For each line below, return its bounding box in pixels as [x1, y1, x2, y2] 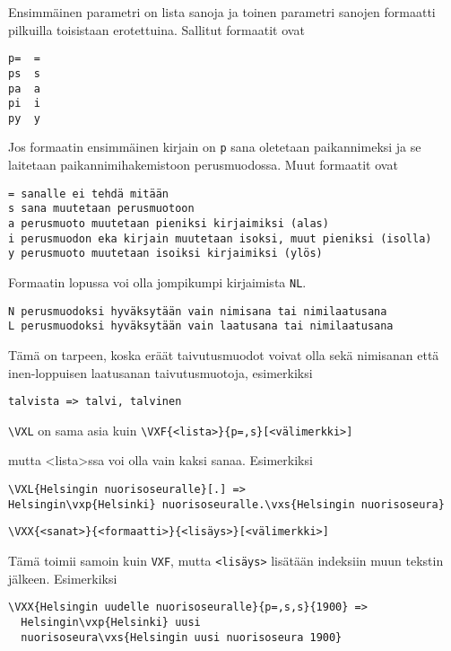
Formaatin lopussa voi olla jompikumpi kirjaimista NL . [8, 273, 307, 291]
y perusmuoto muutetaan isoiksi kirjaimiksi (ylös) [8, 247, 323, 260]
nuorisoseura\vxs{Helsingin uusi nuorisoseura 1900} [21, 630, 343, 644]
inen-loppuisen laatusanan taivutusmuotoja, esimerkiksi [8, 363, 313, 382]
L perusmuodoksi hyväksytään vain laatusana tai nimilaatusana [8, 320, 394, 333]
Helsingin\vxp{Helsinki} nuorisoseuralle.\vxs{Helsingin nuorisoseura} [8, 497, 445, 511]
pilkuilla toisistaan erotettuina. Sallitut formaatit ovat [8, 20, 305, 39]
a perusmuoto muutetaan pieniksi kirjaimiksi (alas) [8, 217, 329, 231]
